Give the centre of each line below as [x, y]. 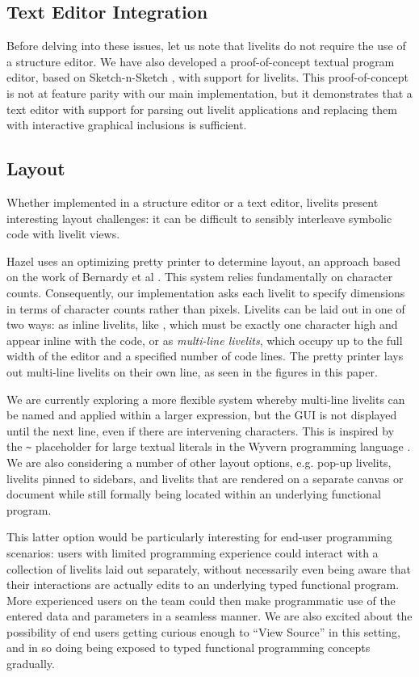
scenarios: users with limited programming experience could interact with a [193, 552]
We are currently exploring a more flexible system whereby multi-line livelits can [206, 399]
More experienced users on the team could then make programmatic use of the [201, 600]
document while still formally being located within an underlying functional [194, 494]
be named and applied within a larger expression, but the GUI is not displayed [202, 415]
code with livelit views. [63, 234]
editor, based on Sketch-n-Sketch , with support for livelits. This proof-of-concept [207, 77]
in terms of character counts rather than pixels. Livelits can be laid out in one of [206, 308]
